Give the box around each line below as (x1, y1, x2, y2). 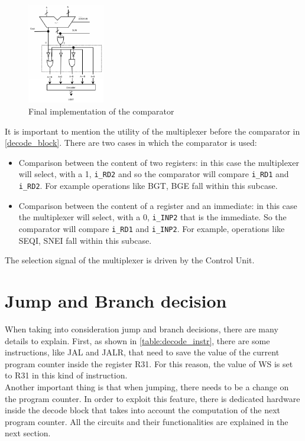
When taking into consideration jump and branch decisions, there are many (5, 322, 278, 335)
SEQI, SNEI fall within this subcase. (18, 234, 152, 246)
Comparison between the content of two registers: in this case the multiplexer (18, 156, 299, 168)
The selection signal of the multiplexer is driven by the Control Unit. (5, 254, 255, 266)
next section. (5, 427, 51, 439)
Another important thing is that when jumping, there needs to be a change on (5, 380, 289, 393)
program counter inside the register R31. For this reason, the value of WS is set (5, 357, 293, 370)
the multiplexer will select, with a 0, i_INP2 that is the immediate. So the (18, 211, 287, 223)
